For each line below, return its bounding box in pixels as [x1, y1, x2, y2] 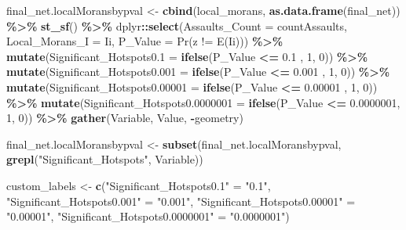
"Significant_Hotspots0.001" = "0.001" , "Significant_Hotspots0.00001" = [6, 192, 356, 209]
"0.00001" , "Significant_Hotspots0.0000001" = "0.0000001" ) [6, 208, 290, 225]
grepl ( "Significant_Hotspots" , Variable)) [6, 151, 203, 167]
